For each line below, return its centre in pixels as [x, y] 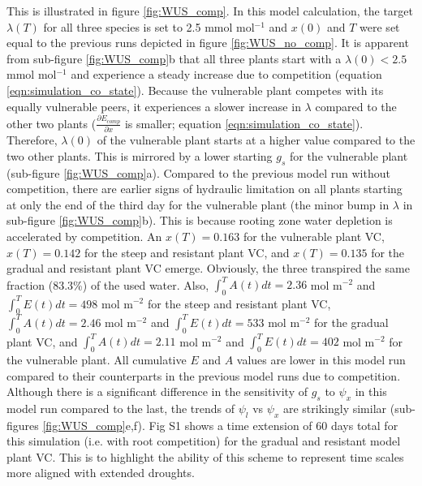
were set [380, 26]
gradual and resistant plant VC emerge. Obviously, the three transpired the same [208, 268]
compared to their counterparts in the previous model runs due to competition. [204, 375]
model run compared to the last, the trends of [121, 408]
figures [23, 425]
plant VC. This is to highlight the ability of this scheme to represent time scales [205, 456]
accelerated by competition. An [84, 236]
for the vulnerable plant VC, [314, 236]
